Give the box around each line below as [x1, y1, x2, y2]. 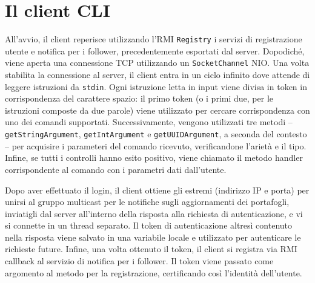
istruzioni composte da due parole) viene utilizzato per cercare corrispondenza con [5, 103, 310, 116]
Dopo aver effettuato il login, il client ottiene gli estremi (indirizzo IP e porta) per [5, 183, 310, 196]
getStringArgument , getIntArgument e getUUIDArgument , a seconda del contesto [5, 128, 307, 140]
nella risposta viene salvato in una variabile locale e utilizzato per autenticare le [5, 230, 301, 243]
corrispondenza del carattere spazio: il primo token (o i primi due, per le [5, 92, 273, 105]
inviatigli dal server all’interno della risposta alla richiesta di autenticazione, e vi [5, 207, 303, 220]
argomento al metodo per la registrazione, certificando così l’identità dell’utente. [5, 266, 302, 279]
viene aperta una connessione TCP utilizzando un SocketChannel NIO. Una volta [5, 56, 310, 69]
